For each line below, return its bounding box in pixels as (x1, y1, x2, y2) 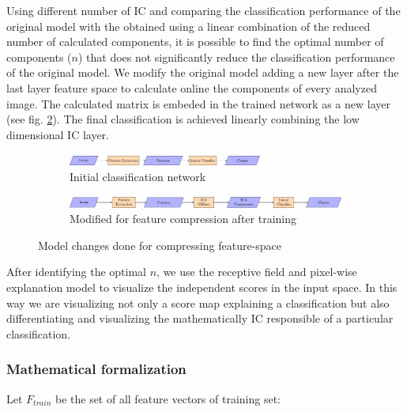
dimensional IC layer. (6, 126, 110, 142)
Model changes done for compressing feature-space (38, 236, 282, 253)
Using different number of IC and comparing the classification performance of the (6, 2, 401, 18)
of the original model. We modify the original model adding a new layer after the (6, 64, 399, 81)
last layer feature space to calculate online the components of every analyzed (6, 79, 377, 96)
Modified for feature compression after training (70, 210, 296, 227)
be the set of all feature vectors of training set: (55, 390, 281, 406)
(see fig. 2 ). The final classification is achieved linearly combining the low (6, 111, 360, 127)
